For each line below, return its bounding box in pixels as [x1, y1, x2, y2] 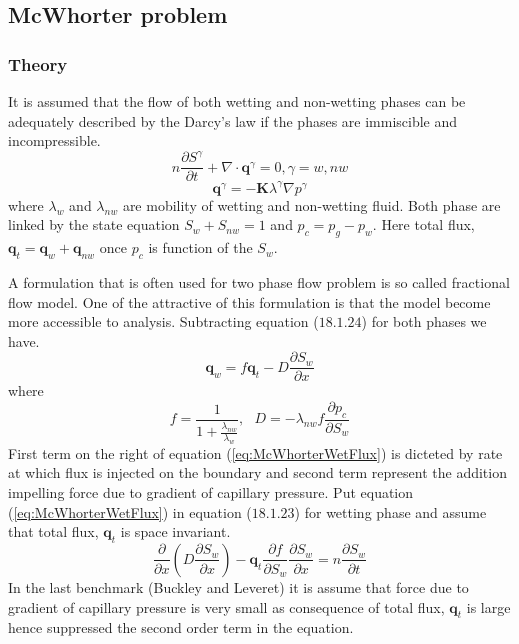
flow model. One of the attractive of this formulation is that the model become [8, 291, 491, 312]
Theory [8, 51, 68, 76]
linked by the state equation [8, 214, 180, 235]
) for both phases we [361, 311, 487, 332]
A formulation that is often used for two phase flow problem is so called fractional [8, 272, 510, 293]
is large [466, 596, 511, 617]
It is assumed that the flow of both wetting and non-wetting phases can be [8, 91, 466, 111]
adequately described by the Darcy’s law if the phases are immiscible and [8, 110, 458, 131]
